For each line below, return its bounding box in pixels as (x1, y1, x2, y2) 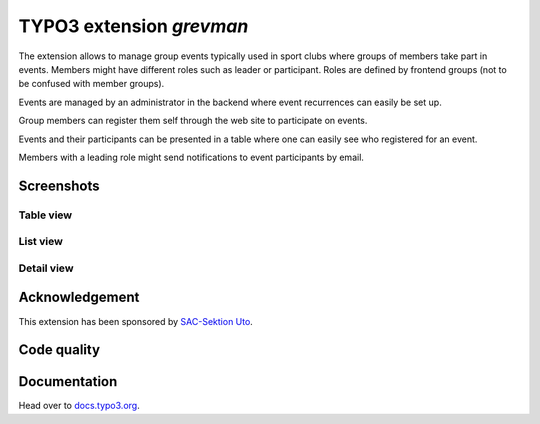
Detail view (18, 261, 74, 275)
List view (18, 235, 64, 249)
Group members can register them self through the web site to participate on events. (18, 115, 368, 127)
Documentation (18, 373, 118, 390)
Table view (18, 208, 73, 222)
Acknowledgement (18, 289, 140, 306)
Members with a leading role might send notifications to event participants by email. (18, 151, 365, 163)
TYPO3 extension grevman (18, 15, 249, 37)
